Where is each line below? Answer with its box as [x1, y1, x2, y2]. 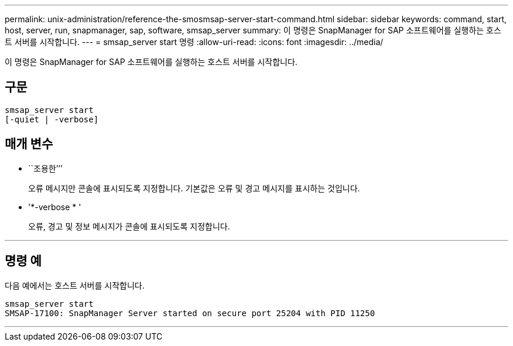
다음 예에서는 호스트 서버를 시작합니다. [5, 280, 145, 290]
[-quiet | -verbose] [5, 114, 99, 124]
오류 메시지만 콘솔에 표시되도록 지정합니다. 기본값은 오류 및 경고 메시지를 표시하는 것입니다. [28, 183, 360, 193]
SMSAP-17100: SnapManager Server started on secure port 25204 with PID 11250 [5, 308, 375, 318]
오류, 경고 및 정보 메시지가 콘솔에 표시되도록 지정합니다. [28, 221, 230, 231]
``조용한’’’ [28, 163, 63, 173]
